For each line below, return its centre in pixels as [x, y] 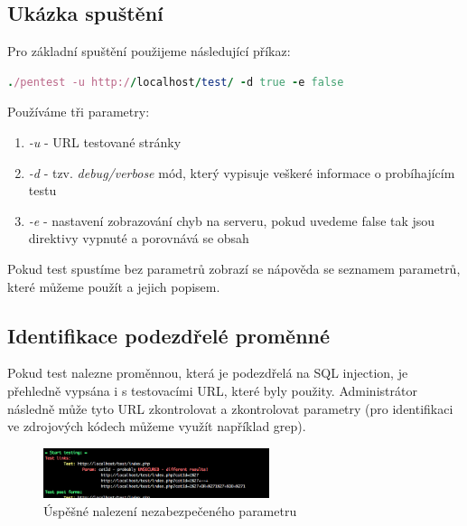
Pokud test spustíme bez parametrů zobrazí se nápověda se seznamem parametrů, [234, 268]
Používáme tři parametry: [79, 112]
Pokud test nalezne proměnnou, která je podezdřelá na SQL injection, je [208, 373]
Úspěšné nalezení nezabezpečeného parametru [170, 510]
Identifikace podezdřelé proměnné [169, 335]
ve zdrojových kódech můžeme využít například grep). [157, 426]
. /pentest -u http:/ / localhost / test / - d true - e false [176, 82]
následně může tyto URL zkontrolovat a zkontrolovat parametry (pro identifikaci [230, 408]
